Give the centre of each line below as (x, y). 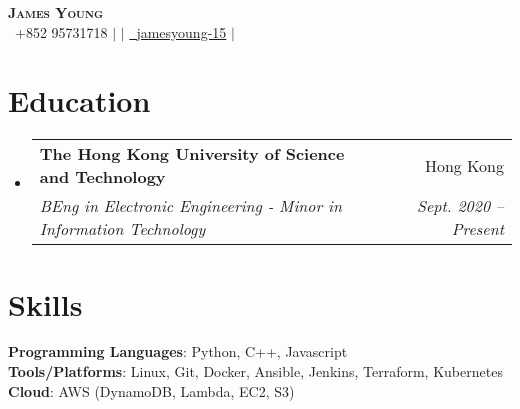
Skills (45, 303)
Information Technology (122, 229)
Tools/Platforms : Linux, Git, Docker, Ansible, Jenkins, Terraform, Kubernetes (255, 371)
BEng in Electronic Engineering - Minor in (190, 206)
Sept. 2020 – (460, 206)
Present (477, 229)
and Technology (102, 177)
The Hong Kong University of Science (192, 154)
